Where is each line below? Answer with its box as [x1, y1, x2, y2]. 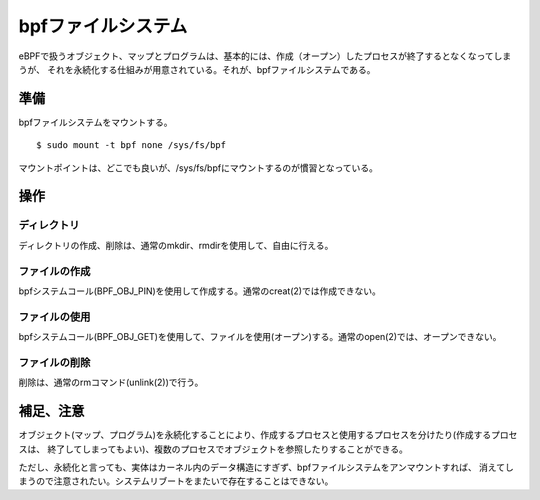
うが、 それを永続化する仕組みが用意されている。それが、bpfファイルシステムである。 [18, 63, 376, 75]
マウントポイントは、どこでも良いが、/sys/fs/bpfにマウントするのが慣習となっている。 [18, 161, 379, 174]
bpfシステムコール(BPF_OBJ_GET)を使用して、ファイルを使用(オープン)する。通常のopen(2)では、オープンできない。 [18, 331, 502, 343]
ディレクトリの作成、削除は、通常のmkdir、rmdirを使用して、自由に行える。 [18, 239, 334, 251]
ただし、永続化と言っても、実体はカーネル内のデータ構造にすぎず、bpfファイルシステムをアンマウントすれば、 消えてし [18, 461, 514, 473]
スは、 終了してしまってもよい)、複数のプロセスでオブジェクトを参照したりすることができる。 [18, 443, 409, 455]
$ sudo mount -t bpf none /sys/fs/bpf [36, 140, 227, 151]
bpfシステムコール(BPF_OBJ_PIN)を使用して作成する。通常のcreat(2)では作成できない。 [18, 285, 382, 297]
